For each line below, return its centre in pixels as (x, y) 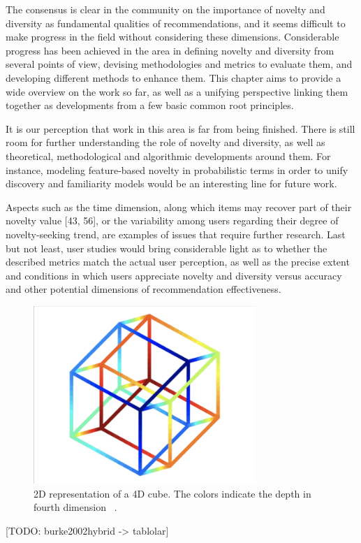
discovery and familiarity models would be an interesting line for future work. (171, 183)
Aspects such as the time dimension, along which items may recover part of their (179, 207)
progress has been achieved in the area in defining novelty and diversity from (170, 50)
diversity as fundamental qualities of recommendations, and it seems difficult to (176, 23)
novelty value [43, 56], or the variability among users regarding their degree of (172, 220)
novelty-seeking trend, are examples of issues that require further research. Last (176, 234)
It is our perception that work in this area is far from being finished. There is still (180, 128)
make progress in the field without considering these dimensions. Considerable (172, 37)
